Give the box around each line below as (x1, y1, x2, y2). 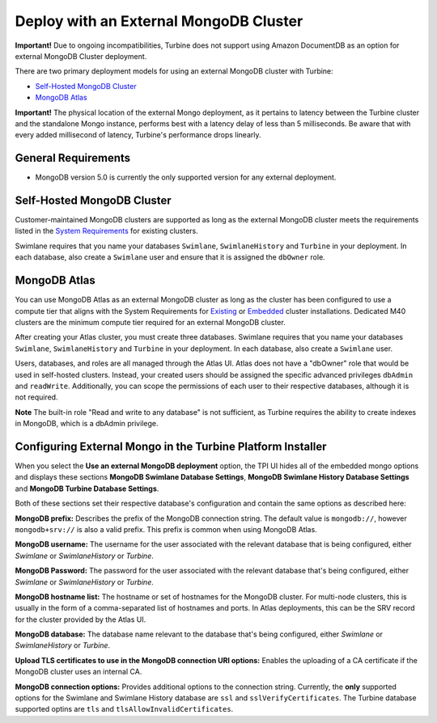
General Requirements (15, 151, 131, 165)
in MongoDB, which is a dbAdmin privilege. (15, 419, 159, 429)
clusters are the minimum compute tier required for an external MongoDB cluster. (15, 317, 286, 327)
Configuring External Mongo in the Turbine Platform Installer (15, 439, 327, 453)
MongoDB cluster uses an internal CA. (15, 667, 142, 677)
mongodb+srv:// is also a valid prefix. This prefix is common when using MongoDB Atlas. (15, 524, 317, 534)
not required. (15, 392, 58, 402)
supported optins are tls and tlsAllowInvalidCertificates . (15, 704, 234, 714)
